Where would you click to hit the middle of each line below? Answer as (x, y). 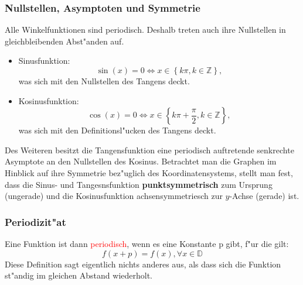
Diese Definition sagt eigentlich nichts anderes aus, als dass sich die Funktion (143, 264)
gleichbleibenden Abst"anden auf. (64, 41)
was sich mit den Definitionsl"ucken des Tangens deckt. (117, 130)
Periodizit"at (35, 222)
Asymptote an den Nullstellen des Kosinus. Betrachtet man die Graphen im (141, 161)
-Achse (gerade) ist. (264, 196)
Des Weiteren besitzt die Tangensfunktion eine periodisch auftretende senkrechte (149, 150)
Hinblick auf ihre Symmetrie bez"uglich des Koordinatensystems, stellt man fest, (149, 172)
